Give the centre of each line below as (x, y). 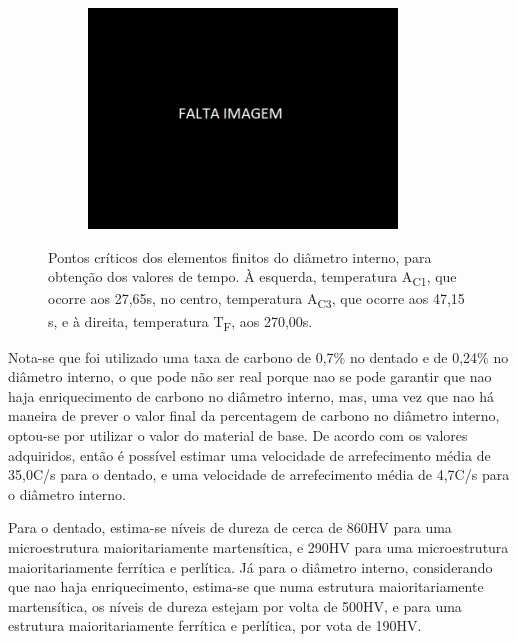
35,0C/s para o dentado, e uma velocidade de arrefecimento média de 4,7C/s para (259, 474)
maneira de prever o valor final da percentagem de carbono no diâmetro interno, (254, 415)
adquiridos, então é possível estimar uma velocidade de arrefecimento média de (249, 454)
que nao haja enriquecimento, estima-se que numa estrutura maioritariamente (246, 586)
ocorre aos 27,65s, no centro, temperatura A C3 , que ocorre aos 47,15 (256, 300)
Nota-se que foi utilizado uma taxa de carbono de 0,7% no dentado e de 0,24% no (258, 356)
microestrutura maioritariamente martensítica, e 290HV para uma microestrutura (258, 547)
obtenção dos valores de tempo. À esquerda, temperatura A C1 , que (252, 278)
